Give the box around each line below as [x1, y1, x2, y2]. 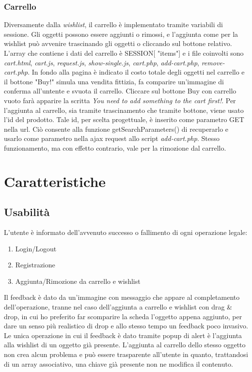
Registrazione [15, 260, 55, 270]
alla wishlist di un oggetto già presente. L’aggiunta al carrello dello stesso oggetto [4, 340, 246, 350]
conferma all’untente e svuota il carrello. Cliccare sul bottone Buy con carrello [4, 86, 236, 96]
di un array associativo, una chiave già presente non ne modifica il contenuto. [4, 358, 233, 369]
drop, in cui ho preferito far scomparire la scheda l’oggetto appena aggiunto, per [4, 311, 242, 321]
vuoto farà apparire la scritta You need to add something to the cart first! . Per [4, 95, 236, 105]
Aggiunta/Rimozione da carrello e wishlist [15, 276, 141, 286]
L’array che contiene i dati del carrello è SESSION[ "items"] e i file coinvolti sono [4, 48, 244, 58]
